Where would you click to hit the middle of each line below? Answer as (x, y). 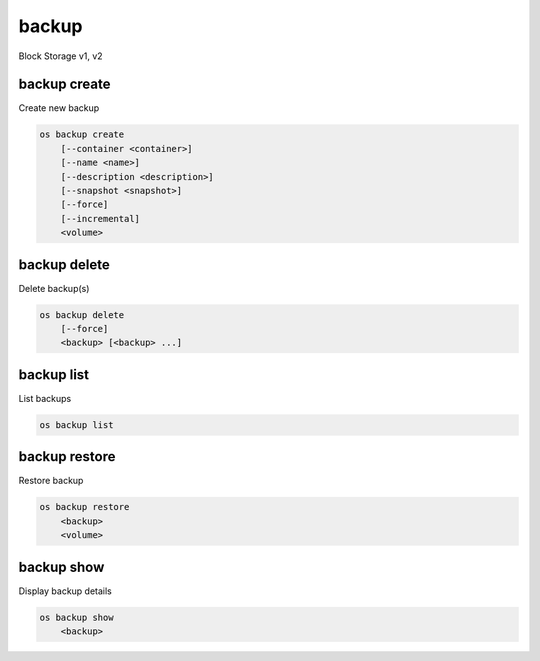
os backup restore (84, 507)
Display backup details (65, 591)
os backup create (82, 134)
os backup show (76, 617)
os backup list (76, 424)
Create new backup (59, 108)
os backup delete (82, 314)
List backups (45, 398)
